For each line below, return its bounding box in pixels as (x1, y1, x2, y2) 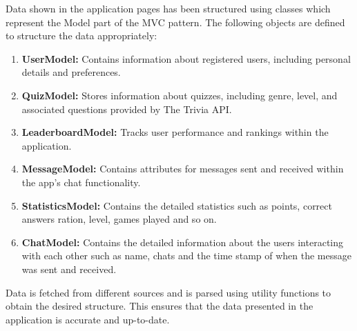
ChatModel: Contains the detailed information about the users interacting (21, 234, 344, 249)
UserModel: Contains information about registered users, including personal (21, 51, 351, 66)
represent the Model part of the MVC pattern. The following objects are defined (6, 14, 345, 29)
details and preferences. (21, 65, 121, 79)
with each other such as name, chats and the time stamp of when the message (21, 248, 351, 263)
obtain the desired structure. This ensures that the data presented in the (6, 299, 313, 313)
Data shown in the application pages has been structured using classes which (6, 1, 331, 15)
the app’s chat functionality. (21, 174, 141, 189)
